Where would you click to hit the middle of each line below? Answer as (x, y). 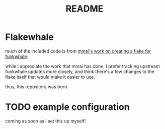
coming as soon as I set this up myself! (46, 121)
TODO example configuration (67, 107)
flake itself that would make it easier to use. (50, 77)
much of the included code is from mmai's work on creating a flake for (78, 51)
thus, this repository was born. (37, 87)
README (85, 9)
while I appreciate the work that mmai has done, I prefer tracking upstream (82, 66)
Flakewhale (29, 37)
